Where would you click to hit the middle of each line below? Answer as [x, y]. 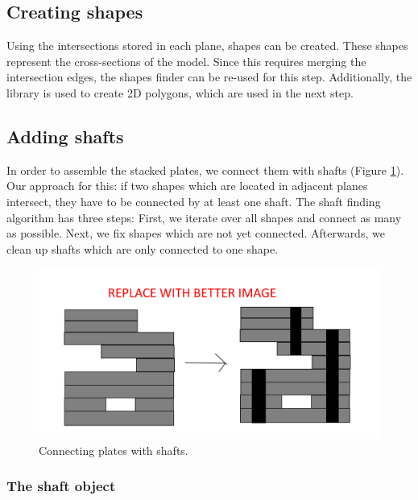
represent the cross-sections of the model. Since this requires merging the [186, 61]
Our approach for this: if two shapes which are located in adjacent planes [187, 186]
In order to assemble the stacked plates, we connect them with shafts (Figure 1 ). [205, 169]
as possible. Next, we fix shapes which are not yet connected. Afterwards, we [196, 233]
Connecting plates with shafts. [114, 450]
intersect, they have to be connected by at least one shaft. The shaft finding [194, 201]
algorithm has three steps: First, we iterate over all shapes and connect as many [204, 217]
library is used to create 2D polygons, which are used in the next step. [180, 92]
